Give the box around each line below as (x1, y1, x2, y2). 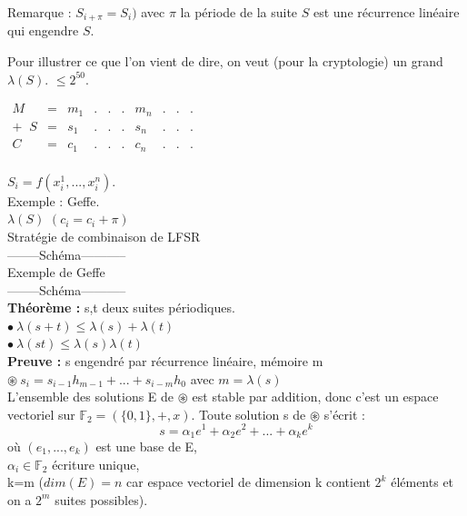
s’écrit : (323, 404, 365, 423)
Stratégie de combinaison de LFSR (7, 226, 201, 245)
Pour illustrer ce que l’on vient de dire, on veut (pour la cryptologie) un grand (7, 52, 443, 71)
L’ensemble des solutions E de (7, 387, 174, 406)
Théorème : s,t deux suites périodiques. (7, 298, 235, 317)
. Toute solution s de (191, 404, 306, 423)
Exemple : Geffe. (7, 191, 100, 210)
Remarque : (7, 3, 72, 21)
